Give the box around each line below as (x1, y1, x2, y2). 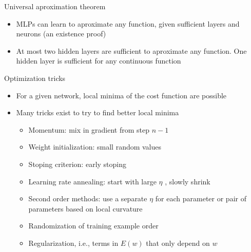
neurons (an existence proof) (16, 28, 106, 39)
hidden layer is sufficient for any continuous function (16, 55, 181, 66)
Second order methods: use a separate (28, 193, 147, 204)
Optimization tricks (4, 72, 66, 83)
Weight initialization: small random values (28, 141, 162, 152)
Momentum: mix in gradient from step (28, 124, 150, 135)
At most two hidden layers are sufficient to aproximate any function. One (16, 45, 247, 56)
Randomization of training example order (28, 220, 159, 231)
